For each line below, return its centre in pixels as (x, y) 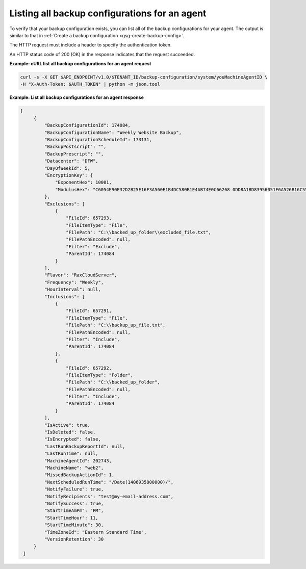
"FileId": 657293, (89, 218)
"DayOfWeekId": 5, (67, 168)
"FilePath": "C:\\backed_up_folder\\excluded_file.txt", (138, 232)
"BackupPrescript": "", (74, 154)
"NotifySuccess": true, (74, 503)
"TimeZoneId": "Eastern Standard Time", (95, 532)
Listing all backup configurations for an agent (108, 13)
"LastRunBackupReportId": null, (85, 446)
